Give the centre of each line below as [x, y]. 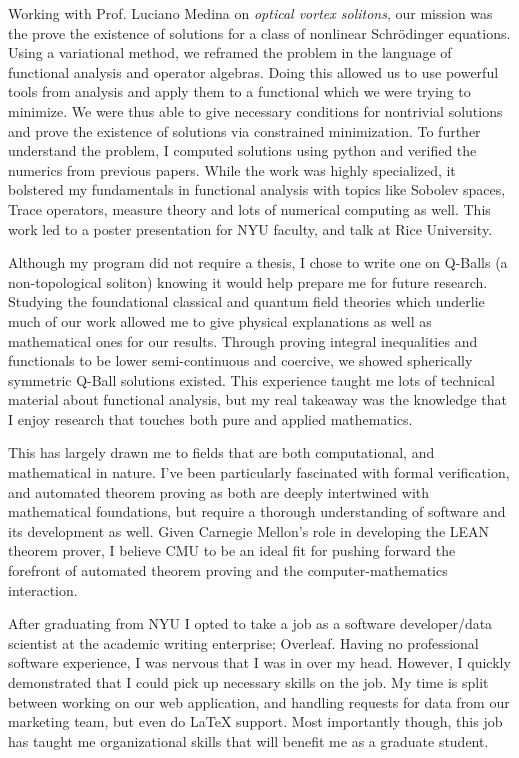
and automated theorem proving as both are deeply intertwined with [219, 491]
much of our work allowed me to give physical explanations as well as [220, 320]
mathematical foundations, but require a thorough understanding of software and [257, 511]
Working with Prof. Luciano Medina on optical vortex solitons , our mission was [250, 13]
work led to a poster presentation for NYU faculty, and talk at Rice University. [250, 228]
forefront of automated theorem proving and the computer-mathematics [228, 570]
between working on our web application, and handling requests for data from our [259, 701]
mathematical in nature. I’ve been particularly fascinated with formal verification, [259, 472]
